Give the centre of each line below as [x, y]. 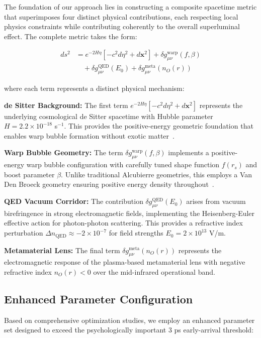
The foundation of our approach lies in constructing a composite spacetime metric [130, 7]
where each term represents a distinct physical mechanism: [94, 88]
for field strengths [136, 233]
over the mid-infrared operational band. [154, 271]
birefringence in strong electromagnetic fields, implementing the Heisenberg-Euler [129, 213]
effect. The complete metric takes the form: [71, 36]
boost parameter [29, 174]
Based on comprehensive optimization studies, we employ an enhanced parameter [129, 320]
